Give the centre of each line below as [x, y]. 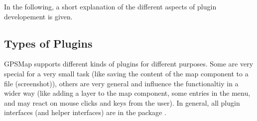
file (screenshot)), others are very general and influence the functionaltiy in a [121, 83]
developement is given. [38, 16]
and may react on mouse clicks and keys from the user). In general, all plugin [122, 102]
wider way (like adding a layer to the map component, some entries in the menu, [127, 93]
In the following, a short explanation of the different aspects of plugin [110, 6]
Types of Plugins [48, 43]
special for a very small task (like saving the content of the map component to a [126, 73]
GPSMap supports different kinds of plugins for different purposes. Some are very [129, 64]
